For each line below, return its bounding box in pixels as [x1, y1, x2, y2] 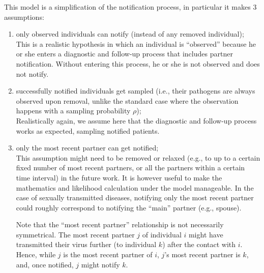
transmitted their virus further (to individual [16, 239, 157, 250]
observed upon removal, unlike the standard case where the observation [16, 95, 239, 106]
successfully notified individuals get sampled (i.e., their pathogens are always [16, 85, 255, 96]
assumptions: [4, 11, 44, 22]
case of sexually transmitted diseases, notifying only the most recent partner [16, 192, 254, 203]
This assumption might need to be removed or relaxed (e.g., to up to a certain [16, 152, 260, 163]
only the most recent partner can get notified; [16, 142, 159, 153]
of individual [142, 229, 182, 239]
